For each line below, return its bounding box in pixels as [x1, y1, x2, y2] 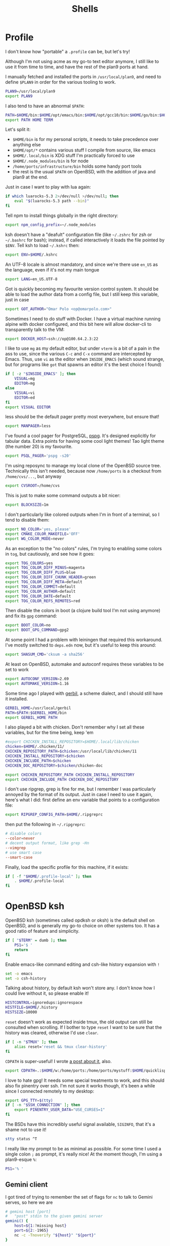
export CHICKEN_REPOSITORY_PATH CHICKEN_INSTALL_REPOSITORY [5, 772, 135, 777]
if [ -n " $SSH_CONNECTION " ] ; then [5, 1103, 80, 1108]
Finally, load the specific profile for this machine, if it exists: [5, 864, 129, 870]
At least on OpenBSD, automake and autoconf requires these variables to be [5, 661, 164, 667]
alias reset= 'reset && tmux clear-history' [14, 1044, 108, 1049]
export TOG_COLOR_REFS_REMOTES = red [5, 598, 80, 603]
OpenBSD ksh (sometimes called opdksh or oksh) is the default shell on [5, 917, 155, 923]
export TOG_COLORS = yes [5, 560, 53, 566]
